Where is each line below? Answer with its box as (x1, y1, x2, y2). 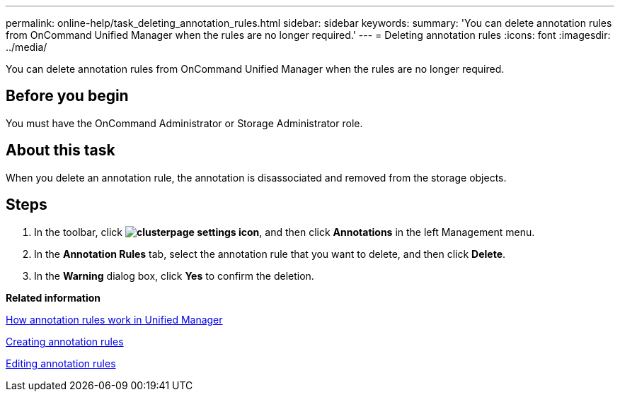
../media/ (6, 41, 47, 53)
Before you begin (6, 87, 129, 105)
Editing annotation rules (6, 357, 116, 369)
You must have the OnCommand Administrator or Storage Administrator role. (6, 117, 363, 129)
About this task (6, 141, 115, 160)
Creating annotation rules (6, 335, 124, 348)
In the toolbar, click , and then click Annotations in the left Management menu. (34, 225, 535, 238)
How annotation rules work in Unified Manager (6, 313, 223, 326)
